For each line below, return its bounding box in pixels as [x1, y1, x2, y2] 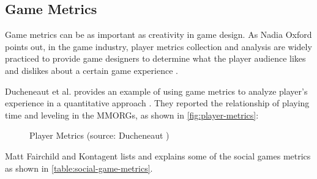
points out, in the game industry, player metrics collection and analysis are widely [5, 40, 312, 53]
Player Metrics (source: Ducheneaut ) [29, 129, 170, 142]
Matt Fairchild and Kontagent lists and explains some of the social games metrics [5, 149, 311, 162]
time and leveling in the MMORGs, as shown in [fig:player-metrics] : [5, 108, 259, 121]
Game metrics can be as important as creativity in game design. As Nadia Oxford [5, 28, 312, 41]
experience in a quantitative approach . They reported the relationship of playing [5, 97, 310, 109]
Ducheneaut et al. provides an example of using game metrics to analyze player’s [5, 84, 308, 97]
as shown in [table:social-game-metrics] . [5, 161, 153, 174]
